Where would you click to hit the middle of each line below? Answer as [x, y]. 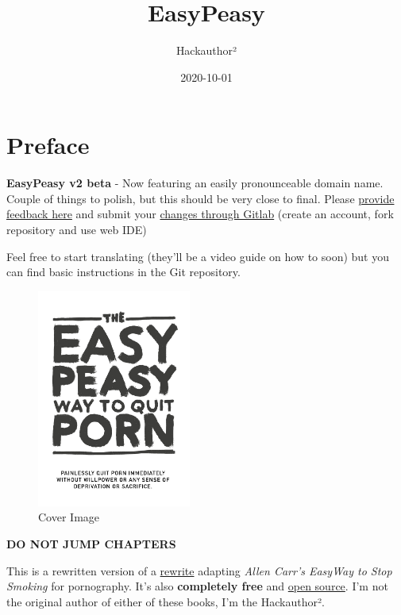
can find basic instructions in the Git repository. [123, 272]
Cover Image [69, 517]
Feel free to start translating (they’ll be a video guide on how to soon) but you [198, 256]
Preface [48, 145]
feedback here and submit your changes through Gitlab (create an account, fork [200, 214]
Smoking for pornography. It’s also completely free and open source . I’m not [197, 586]
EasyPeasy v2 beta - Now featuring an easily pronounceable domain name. [195, 183]
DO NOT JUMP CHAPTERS [91, 543]
